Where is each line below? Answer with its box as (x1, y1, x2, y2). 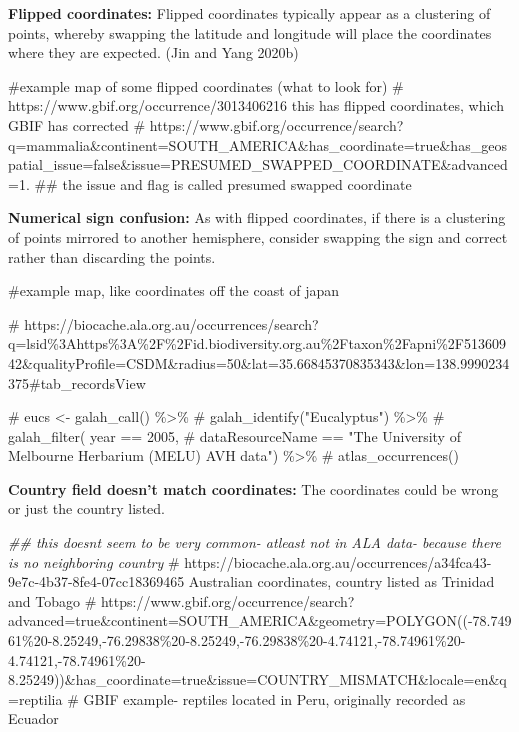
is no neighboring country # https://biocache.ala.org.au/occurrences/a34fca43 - (8, 551, 492, 572)
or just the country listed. (8, 498, 165, 519)
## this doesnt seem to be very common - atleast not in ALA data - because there (8, 532, 501, 553)
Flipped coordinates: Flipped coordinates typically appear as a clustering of (8, 3, 491, 23)
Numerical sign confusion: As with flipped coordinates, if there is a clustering (8, 207, 506, 228)
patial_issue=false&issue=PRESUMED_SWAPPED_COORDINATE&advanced (8, 154, 508, 175)
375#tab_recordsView (8, 372, 146, 393)
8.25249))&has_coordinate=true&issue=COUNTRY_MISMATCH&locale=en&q (8, 669, 507, 690)
